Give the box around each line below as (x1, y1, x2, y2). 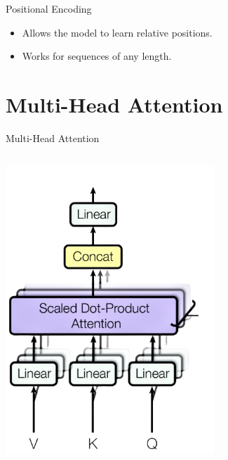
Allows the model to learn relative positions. (22, 25, 213, 39)
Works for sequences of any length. (22, 49, 172, 63)
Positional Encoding (6, 1, 92, 15)
